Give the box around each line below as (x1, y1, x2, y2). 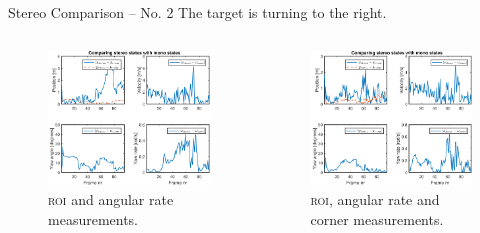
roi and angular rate (48, 189, 174, 210)
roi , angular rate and (310, 189, 440, 210)
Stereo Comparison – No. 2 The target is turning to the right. (8, 2, 387, 22)
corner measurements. (310, 209, 444, 230)
